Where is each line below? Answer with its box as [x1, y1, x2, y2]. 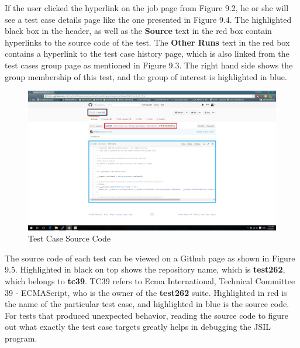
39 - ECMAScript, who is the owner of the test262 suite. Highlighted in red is [5, 286, 287, 298]
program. [5, 332, 37, 344]
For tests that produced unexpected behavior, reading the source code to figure [5, 309, 288, 321]
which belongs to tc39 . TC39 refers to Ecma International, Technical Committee [5, 275, 295, 287]
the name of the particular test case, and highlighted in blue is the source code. [5, 298, 289, 310]
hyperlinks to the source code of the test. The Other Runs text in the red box [5, 36, 290, 48]
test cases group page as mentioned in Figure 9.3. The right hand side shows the [5, 58, 293, 71]
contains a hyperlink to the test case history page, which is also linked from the [5, 47, 289, 60]
